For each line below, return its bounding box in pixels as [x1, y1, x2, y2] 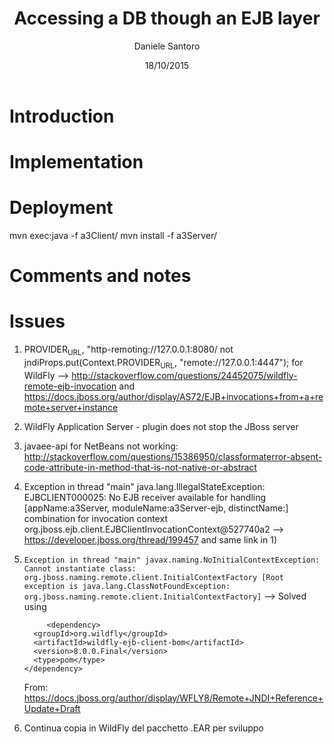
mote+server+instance [23, 401, 119, 413]
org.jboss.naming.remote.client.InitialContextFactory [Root [23, 572, 285, 582]
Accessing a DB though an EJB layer [13, 7, 321, 30]
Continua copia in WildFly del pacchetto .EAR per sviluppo [23, 722, 264, 734]
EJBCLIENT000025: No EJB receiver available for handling [23, 491, 267, 503]
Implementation [9, 151, 144, 174]
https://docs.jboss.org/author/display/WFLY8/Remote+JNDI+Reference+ [23, 692, 324, 704]
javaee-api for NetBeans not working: [23, 440, 179, 452]
